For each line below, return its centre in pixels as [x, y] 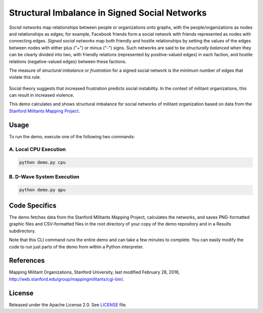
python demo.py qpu [42, 190]
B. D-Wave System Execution [44, 177]
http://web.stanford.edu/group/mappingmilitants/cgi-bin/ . [66, 279]
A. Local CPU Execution [37, 149]
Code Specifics [33, 205]
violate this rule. [25, 77]
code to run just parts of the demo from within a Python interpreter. [76, 247]
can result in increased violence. [42, 95]
